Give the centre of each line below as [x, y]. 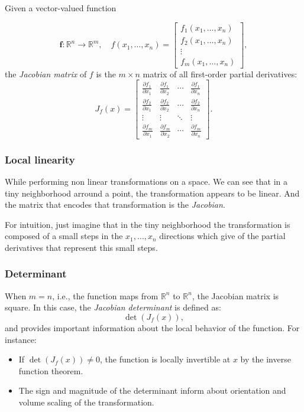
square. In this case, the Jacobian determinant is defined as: [113, 307]
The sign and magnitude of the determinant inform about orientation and [152, 390]
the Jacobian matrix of [46, 73]
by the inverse [266, 359]
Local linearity [40, 159]
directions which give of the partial [222, 236]
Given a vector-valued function [61, 8]
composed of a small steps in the [64, 236]
